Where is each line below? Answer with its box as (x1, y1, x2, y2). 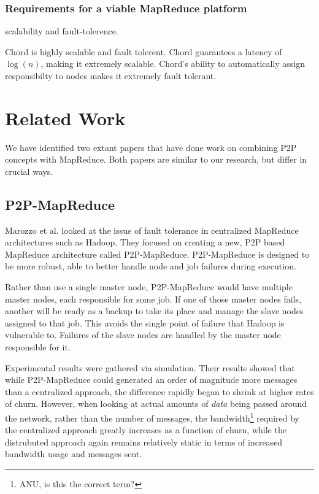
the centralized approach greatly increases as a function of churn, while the (5, 423, 286, 436)
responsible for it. (5, 341, 71, 353)
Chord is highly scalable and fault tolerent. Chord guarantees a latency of (5, 45, 282, 58)
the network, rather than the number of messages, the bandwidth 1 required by (5, 410, 300, 424)
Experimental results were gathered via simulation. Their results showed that (5, 361, 295, 374)
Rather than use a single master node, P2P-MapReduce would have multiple (5, 280, 293, 293)
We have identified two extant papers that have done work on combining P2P (5, 141, 297, 153)
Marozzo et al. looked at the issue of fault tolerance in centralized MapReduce (5, 223, 299, 236)
